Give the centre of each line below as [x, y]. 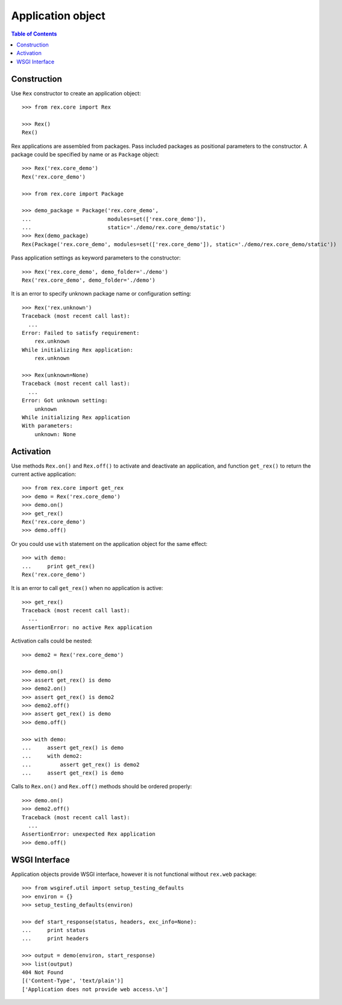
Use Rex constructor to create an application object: [76, 93]
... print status [54, 930]
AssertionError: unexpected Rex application [89, 834]
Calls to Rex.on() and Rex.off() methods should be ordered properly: [102, 787]
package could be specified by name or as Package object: [85, 154]
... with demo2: [52, 756]
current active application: [44, 474]
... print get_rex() [59, 566]
